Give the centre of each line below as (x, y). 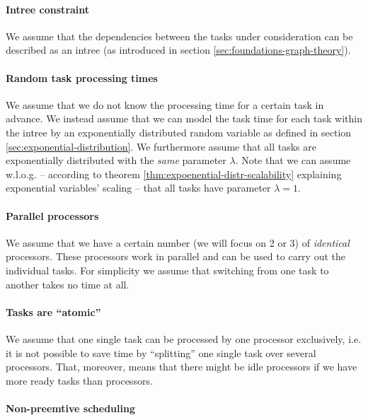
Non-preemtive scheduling (70, 408)
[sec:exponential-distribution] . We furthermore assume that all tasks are (161, 146)
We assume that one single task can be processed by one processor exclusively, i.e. (184, 338)
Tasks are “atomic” (53, 311)
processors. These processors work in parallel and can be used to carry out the (176, 256)
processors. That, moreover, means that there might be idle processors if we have (182, 367)
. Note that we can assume (293, 160)
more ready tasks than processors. (79, 380)
